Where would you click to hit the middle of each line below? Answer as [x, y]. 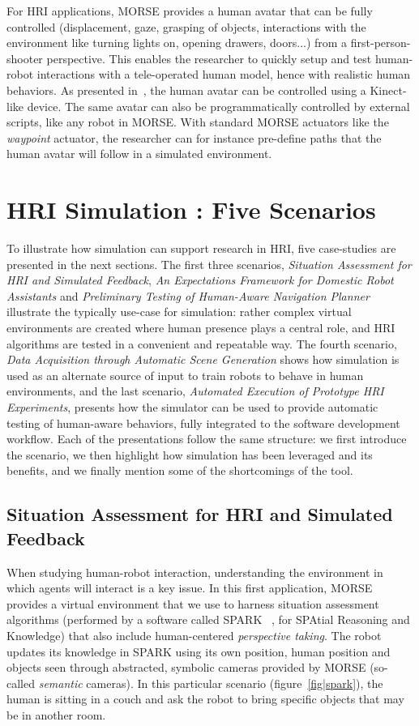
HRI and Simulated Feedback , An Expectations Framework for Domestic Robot [200, 280]
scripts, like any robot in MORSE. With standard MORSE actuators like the [198, 122]
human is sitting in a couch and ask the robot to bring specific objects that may [205, 699]
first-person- [381, 43]
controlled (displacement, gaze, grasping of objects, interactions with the [186, 26]
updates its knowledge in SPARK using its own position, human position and [199, 651]
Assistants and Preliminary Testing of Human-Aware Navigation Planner [188, 295]
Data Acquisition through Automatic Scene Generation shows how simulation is [203, 359]
